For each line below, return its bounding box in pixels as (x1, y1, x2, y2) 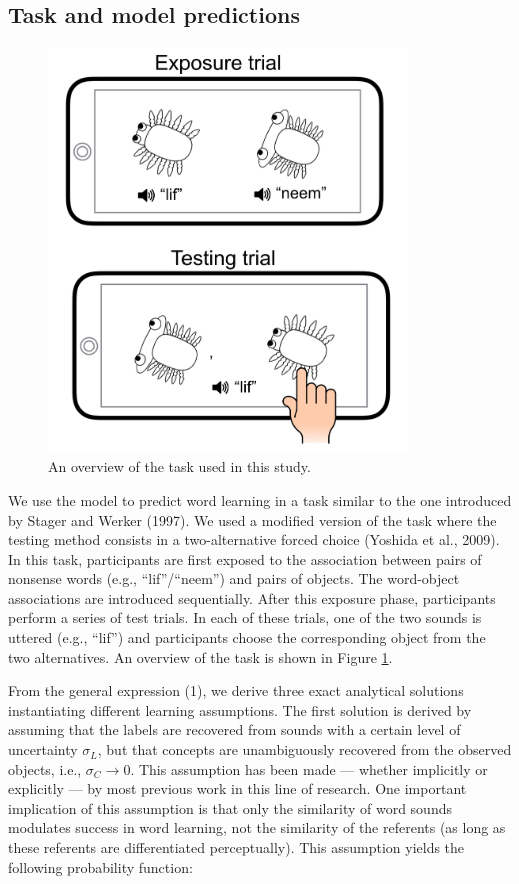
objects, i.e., (8, 758, 82, 779)
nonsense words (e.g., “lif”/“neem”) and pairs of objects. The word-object (8, 568, 460, 589)
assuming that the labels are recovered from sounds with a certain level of (8, 719, 461, 740)
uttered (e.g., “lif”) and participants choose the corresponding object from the (8, 627, 486, 648)
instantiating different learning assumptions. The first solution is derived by (8, 699, 472, 720)
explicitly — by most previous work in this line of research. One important (8, 778, 467, 799)
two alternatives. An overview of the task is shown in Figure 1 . (8, 646, 393, 667)
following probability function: (8, 856, 193, 877)
